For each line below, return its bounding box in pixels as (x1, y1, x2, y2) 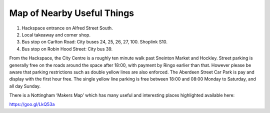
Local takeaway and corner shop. (21, 31, 91, 37)
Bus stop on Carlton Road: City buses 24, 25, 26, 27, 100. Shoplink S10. (21, 39, 167, 45)
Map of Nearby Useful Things (9, 7, 134, 18)
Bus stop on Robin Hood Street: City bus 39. (21, 45, 113, 52)
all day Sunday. (9, 83, 41, 89)
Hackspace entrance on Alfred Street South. (21, 25, 113, 31)
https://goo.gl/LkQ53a (9, 101, 55, 107)
